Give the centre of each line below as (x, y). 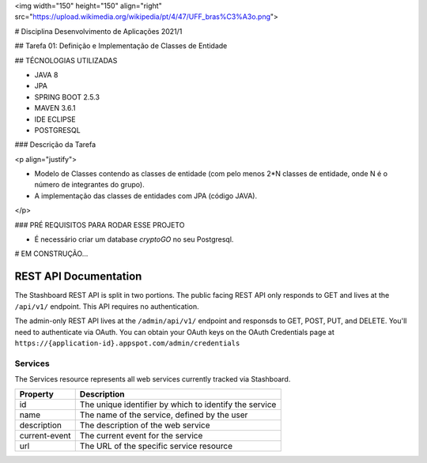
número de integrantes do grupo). (90, 185)
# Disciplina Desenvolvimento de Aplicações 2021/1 (98, 31)
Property (37, 394)
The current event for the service (141, 436)
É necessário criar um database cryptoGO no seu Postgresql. (134, 239)
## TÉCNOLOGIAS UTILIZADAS (66, 60)
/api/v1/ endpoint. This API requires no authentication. (107, 306)
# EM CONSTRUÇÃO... (51, 254)
